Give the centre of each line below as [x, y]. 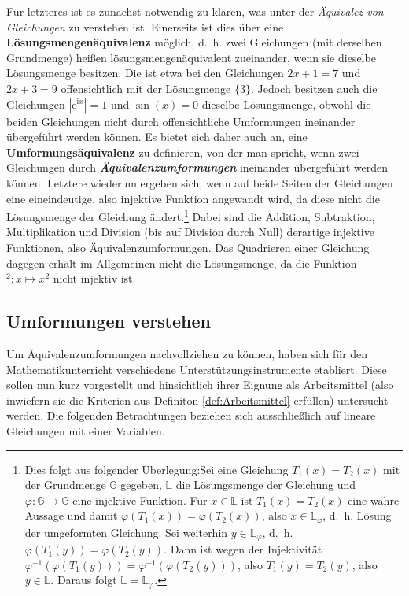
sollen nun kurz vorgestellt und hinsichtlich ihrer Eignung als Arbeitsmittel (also [200, 385]
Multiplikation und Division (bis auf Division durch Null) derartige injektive [190, 232]
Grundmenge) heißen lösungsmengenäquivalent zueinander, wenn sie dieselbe [191, 57]
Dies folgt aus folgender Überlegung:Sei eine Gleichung [157, 469]
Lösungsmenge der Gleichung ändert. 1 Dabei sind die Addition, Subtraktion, [191, 215]
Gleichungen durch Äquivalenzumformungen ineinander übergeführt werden [197, 167]
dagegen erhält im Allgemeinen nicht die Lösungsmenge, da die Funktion [182, 263]
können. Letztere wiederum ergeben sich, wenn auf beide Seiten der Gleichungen [200, 182]
